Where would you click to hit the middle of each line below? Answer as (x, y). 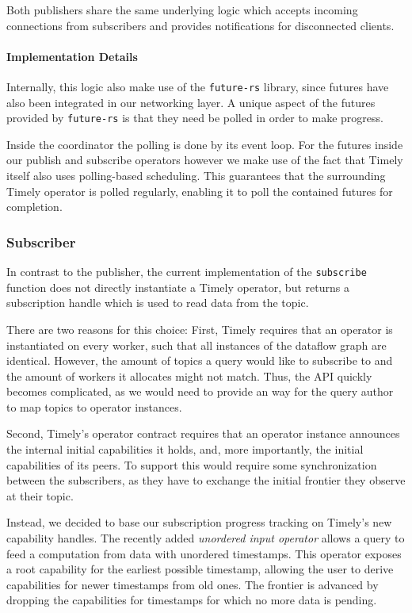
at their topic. (40, 495)
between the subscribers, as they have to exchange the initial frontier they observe (206, 480)
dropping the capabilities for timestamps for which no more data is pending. (192, 600)
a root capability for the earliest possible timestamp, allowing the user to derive (200, 569)
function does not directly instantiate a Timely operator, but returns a (178, 287)
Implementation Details (72, 56)
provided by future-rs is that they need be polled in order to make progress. (195, 118)
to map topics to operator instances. (94, 406)
